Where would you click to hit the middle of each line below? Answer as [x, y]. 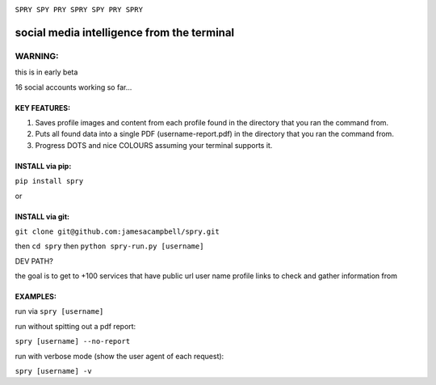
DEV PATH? [34, 261]
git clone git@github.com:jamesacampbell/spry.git [117, 231]
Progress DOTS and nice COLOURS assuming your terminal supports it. [154, 145]
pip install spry [49, 181]
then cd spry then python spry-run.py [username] [109, 246]
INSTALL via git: [42, 216]
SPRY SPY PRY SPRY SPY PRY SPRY [79, 9]
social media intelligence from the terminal [125, 32]
